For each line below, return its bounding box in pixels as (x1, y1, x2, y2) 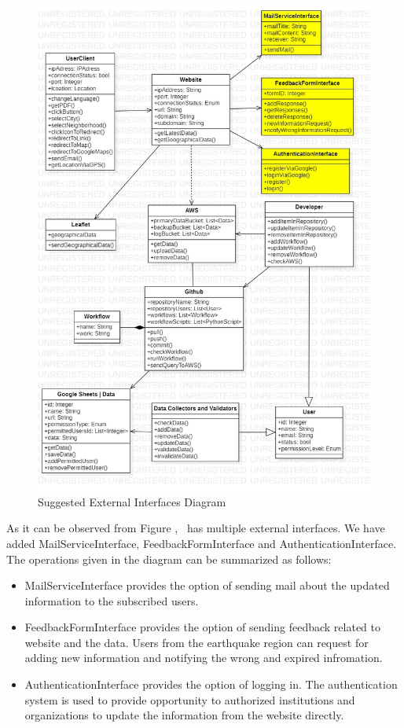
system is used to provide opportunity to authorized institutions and (24, 691, 355, 708)
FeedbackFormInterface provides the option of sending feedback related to (24, 619, 381, 635)
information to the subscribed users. (24, 592, 199, 609)
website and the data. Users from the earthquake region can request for (24, 634, 369, 650)
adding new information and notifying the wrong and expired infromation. (24, 649, 383, 666)
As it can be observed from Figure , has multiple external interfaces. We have (6, 520, 385, 536)
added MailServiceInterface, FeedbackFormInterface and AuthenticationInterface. (6, 535, 397, 551)
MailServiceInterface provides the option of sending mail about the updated (24, 577, 390, 594)
